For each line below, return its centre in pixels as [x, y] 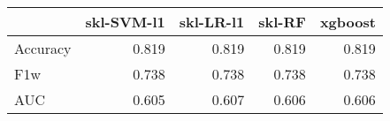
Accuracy [43, 48]
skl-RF [282, 22]
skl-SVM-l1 [125, 22]
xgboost [348, 22]
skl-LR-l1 [212, 22]
